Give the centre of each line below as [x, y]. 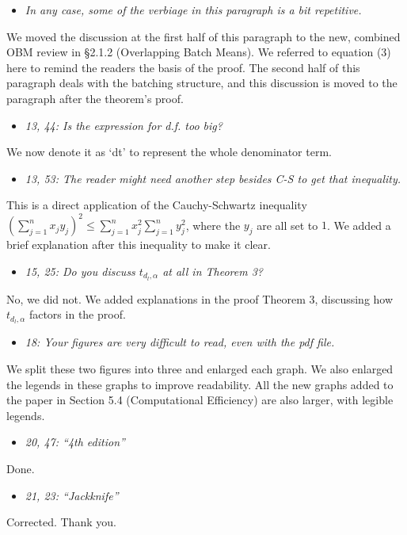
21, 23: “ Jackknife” [72, 495]
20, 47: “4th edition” [75, 442]
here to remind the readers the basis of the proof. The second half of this [183, 67]
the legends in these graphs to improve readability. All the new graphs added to [200, 384]
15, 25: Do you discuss [80, 271]
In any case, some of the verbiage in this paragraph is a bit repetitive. [193, 10]
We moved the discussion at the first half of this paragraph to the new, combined [203, 36]
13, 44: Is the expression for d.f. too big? [124, 125]
